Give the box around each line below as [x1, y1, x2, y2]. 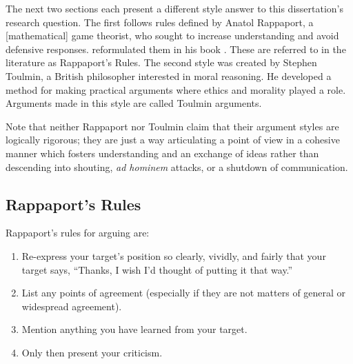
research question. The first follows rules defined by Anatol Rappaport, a [6, 14, 314, 29]
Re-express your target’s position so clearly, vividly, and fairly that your [21, 248, 326, 263]
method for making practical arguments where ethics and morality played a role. [6, 82, 346, 97]
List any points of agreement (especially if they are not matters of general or [21, 285, 346, 300]
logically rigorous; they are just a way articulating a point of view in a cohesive [6, 132, 340, 147]
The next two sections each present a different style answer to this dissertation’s [6, 1, 343, 15]
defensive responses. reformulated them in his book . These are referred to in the [6, 41, 346, 56]
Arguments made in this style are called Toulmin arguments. [6, 96, 262, 110]
